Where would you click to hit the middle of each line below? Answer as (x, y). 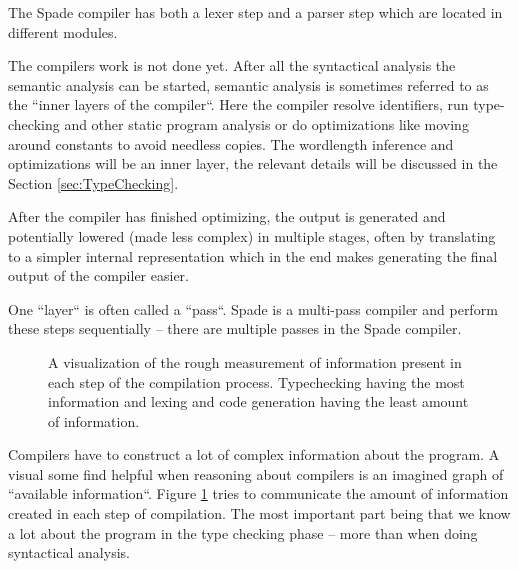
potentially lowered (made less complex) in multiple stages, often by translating (252, 235)
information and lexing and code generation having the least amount (258, 401)
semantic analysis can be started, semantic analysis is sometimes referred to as (248, 84)
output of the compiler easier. (98, 275)
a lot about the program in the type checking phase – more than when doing (243, 532)
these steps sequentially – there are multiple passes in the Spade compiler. (235, 328)
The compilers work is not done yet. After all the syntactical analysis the (232, 65)
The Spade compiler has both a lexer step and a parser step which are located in (255, 12)
